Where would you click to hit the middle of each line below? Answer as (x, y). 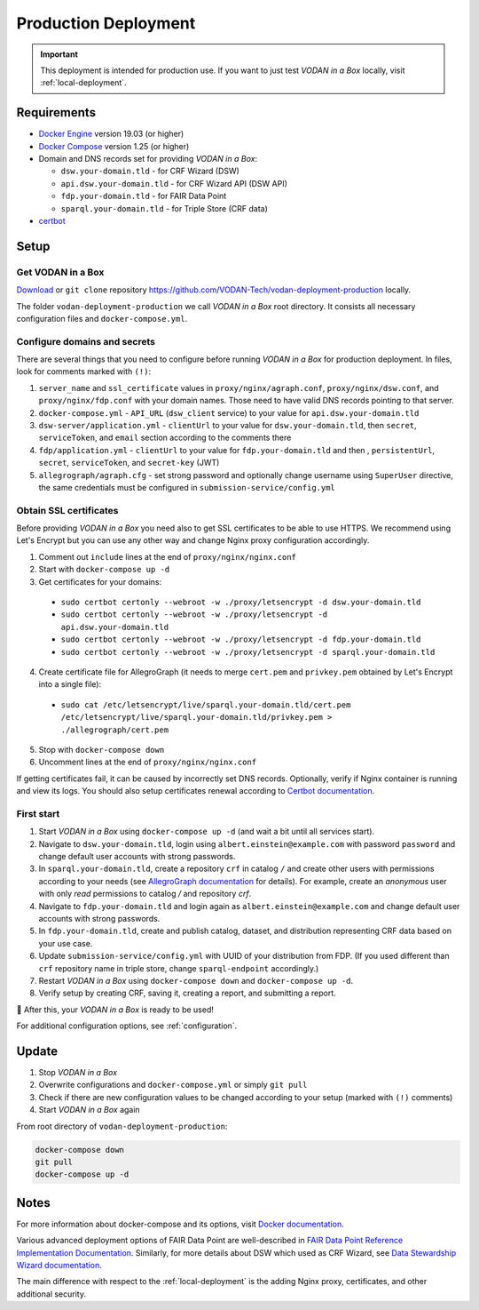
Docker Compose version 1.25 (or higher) (114, 146)
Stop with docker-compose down (102, 749)
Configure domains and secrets (86, 341)
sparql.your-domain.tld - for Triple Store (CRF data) (164, 208)
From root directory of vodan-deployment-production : (122, 1126)
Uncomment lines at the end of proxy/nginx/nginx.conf (148, 762)
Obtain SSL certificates (67, 510)
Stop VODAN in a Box (78, 1073)
